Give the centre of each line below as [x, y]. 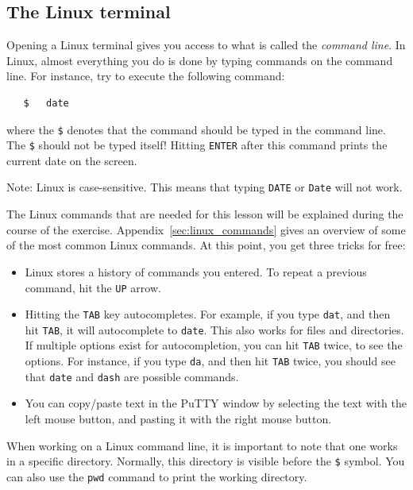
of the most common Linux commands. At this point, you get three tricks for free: [206, 245]
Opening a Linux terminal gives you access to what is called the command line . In [206, 45]
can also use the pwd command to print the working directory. [157, 476]
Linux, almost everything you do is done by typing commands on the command [200, 60]
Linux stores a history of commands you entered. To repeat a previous [196, 271]
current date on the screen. [72, 160]
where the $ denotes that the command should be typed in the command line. [196, 129]
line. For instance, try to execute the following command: [146, 76]
